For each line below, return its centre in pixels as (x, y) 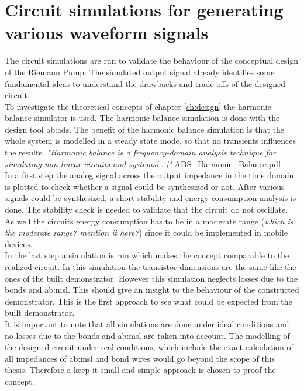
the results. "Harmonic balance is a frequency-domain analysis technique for (140, 152)
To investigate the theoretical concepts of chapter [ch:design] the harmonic (138, 106)
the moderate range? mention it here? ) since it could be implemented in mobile (146, 232)
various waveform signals (107, 32)
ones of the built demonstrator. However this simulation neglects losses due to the (151, 278)
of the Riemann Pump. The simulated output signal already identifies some (140, 72)
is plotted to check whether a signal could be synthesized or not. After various (145, 186)
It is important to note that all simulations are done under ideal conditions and (147, 323)
